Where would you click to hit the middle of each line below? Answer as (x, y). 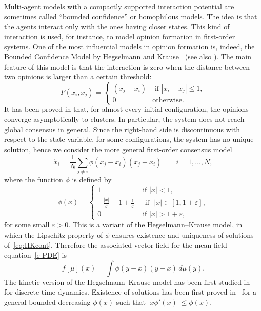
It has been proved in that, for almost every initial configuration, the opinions (126, 109)
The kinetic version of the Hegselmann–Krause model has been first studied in (127, 282)
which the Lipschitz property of (54, 235)
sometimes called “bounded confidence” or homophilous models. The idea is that (131, 16)
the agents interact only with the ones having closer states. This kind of (117, 26)
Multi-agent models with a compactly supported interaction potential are (119, 6)
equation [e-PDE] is (36, 255)
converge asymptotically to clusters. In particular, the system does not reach (124, 119)
